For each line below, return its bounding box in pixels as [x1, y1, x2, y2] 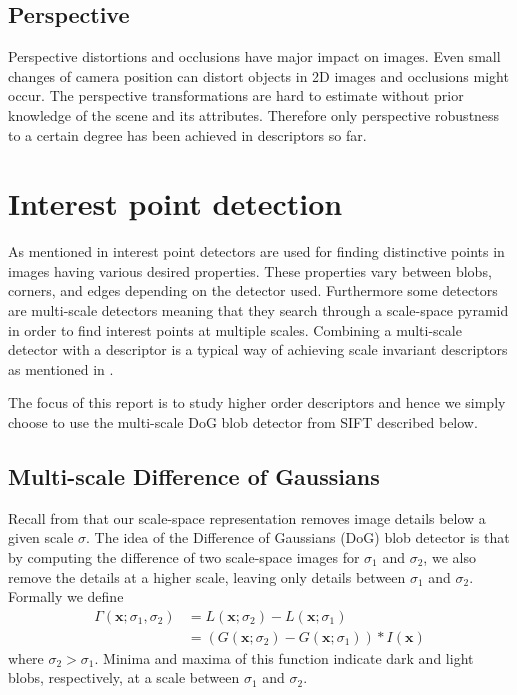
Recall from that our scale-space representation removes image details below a [8, 507, 486, 528]
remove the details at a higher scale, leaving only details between [8, 566, 406, 587]
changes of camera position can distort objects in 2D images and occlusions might [8, 65, 509, 86]
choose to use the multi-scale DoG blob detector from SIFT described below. [8, 412, 478, 433]
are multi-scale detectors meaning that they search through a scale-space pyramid [8, 300, 509, 321]
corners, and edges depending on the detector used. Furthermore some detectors [8, 280, 498, 301]
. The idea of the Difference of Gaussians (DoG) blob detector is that [86, 527, 510, 548]
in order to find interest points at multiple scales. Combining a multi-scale [8, 319, 462, 340]
